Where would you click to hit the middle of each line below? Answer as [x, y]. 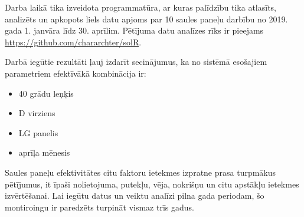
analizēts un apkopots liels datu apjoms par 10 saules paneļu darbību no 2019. [146, 19]
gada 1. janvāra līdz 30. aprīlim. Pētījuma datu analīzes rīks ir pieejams [134, 30]
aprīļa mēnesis [44, 152]
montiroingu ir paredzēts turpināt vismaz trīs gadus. [99, 207]
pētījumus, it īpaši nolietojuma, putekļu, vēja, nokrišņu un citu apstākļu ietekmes [152, 184]
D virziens [37, 113]
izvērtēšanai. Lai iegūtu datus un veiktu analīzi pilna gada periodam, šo [135, 195]
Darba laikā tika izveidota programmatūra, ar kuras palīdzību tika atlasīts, [140, 7]
